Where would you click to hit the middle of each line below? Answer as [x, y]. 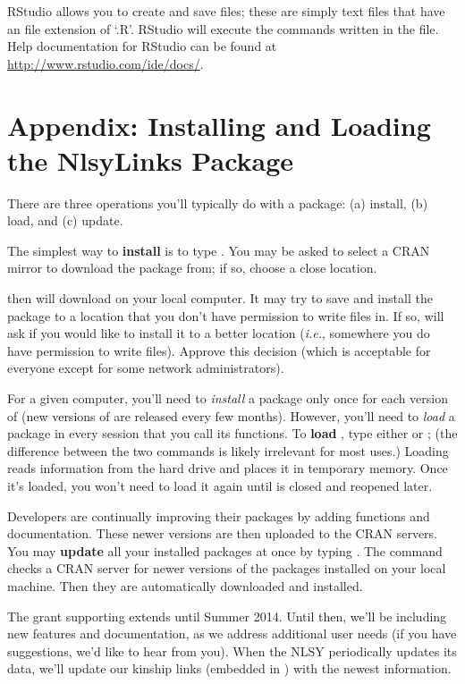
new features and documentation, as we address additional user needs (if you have [232, 633]
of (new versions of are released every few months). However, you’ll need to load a [231, 415]
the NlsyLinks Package [151, 160]
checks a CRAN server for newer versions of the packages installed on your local [227, 568]
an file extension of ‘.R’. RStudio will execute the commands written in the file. [223, 28]
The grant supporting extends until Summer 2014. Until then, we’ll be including [227, 616]
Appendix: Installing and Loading [219, 125]
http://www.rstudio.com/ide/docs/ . [106, 63]
